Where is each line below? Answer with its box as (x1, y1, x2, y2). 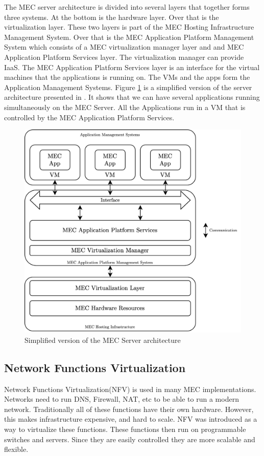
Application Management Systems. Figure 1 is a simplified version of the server (4, 81, 252, 92)
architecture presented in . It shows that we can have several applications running (4, 92, 260, 102)
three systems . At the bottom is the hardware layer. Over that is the (4, 11, 219, 22)
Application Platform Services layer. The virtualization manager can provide (4, 51, 244, 62)
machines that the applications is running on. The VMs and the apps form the (4, 72, 250, 82)
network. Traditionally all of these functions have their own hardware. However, (4, 403, 254, 414)
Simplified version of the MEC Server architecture (25, 334, 181, 345)
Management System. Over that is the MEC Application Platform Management (4, 31, 254, 42)
